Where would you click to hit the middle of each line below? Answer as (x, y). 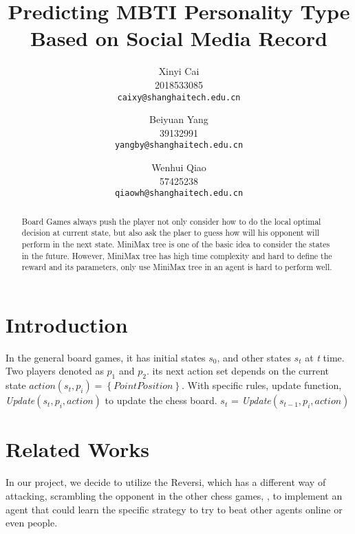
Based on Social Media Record (179, 38)
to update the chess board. (161, 400)
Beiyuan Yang (179, 119)
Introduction (67, 324)
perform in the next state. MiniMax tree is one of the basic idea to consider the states (176, 244)
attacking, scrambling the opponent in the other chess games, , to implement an (174, 495)
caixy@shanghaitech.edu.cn (179, 97)
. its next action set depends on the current (238, 371)
